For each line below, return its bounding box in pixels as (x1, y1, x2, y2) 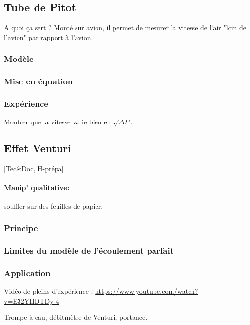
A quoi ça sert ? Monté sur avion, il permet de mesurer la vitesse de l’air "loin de (4, 22, 246, 33)
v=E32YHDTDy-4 (4, 295, 59, 305)
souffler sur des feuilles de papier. (4, 201, 103, 211)
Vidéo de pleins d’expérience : (4, 285, 93, 296)
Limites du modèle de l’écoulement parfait (4, 244, 174, 256)
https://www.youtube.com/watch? (95, 285, 198, 296)
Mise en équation (4, 75, 73, 87)
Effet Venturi (4, 141, 71, 156)
